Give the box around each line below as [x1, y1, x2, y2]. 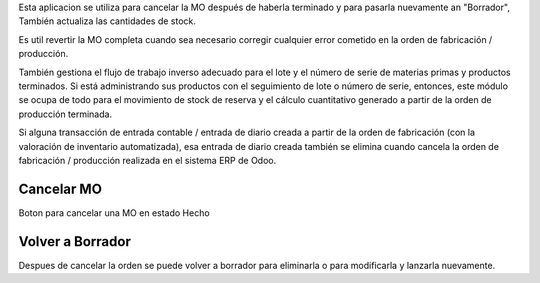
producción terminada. [18, 108, 113, 120]
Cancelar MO [18, 180, 102, 197]
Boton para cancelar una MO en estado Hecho [18, 206, 210, 219]
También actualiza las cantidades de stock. [18, 15, 197, 27]
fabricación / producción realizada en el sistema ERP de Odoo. [18, 154, 277, 166]
